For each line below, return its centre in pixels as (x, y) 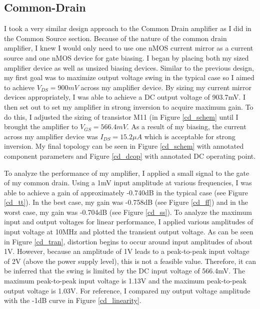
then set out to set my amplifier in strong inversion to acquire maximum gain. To (129, 106)
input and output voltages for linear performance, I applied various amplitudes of (129, 222)
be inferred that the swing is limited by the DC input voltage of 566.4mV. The (124, 271)
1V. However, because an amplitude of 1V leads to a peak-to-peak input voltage (127, 251)
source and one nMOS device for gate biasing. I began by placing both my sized (126, 57)
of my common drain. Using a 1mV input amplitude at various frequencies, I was (128, 183)
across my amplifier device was (51, 136)
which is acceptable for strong (190, 136)
